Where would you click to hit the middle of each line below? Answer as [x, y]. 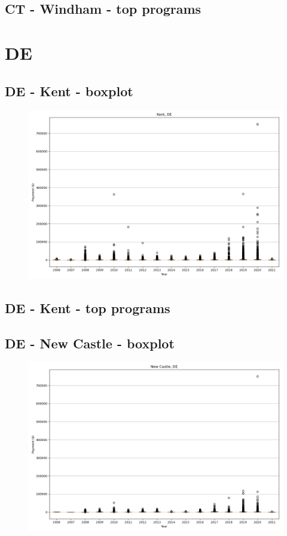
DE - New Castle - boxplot [90, 343]
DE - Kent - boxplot [69, 91]
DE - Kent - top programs [88, 307]
